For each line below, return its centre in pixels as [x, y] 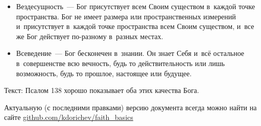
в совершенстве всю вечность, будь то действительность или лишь [120, 63]
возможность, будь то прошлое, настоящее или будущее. [104, 73]
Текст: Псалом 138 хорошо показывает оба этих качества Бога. [102, 90]
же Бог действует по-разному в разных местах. [90, 36]
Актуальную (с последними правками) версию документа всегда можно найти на [130, 107]
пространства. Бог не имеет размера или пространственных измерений [126, 16]
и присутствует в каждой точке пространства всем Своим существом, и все [135, 26]
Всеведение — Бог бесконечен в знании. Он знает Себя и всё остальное [130, 53]
